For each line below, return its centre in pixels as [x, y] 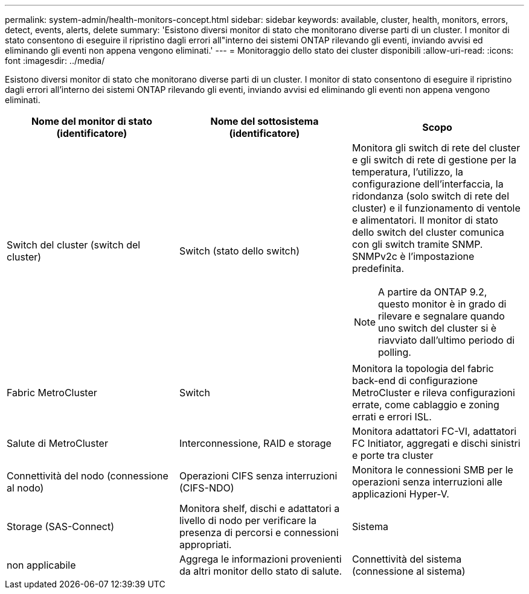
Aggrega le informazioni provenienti [260, 559]
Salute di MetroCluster [57, 443]
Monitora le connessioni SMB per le [432, 470]
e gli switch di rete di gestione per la [434, 160]
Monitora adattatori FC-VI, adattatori [434, 431]
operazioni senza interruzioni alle [427, 482]
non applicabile [41, 565]
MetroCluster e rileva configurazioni [433, 393]
